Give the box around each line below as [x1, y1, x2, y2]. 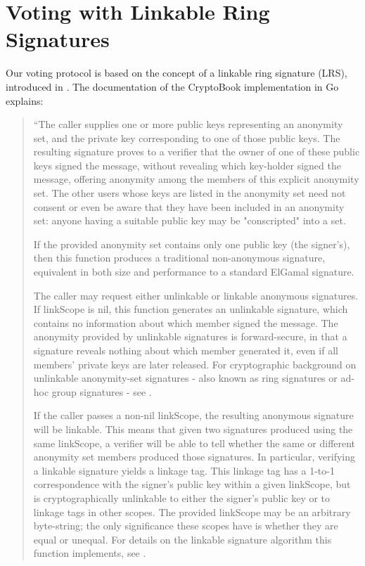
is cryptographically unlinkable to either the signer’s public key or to [33, 490, 331, 505]
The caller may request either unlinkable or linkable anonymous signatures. [33, 288, 359, 302]
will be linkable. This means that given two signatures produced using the [33, 421, 353, 436]
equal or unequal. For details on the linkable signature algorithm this [33, 532, 332, 546]
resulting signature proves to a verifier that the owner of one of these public [33, 144, 360, 159]
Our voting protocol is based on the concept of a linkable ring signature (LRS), [6, 65, 347, 80]
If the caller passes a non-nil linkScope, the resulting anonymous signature [33, 408, 354, 423]
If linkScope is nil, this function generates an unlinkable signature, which [33, 302, 348, 316]
